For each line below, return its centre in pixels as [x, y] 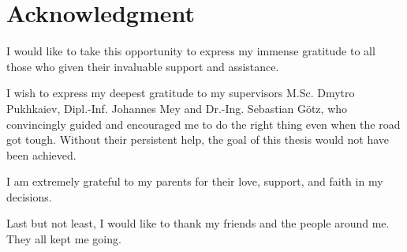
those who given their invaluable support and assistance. [143, 66]
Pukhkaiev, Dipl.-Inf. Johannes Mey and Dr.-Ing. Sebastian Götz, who [177, 108]
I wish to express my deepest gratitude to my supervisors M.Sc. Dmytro [181, 93]
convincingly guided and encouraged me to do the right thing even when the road [203, 124]
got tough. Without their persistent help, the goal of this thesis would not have [198, 139]
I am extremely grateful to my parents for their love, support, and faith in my [195, 181]
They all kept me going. [64, 239]
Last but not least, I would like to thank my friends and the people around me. [198, 223]
